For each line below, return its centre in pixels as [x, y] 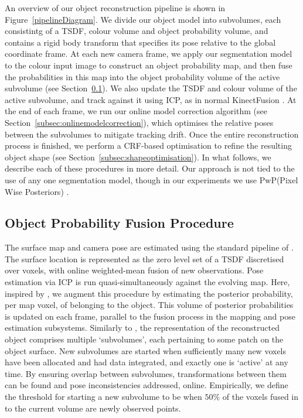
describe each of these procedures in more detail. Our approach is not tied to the [150, 168]
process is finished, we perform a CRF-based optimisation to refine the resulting [148, 145]
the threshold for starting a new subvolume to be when [103, 397]
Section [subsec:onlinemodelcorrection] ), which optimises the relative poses [139, 122]
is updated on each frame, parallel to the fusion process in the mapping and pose [150, 316]
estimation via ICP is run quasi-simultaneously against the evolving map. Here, [147, 282]
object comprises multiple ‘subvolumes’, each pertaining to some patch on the [144, 339]
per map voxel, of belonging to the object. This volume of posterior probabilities [149, 305]
